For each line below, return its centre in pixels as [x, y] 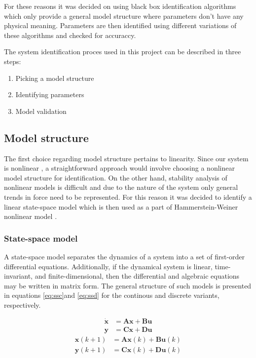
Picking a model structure [55, 78]
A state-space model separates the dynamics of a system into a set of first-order [125, 256]
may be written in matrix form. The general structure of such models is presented [128, 285]
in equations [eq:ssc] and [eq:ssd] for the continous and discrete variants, [112, 295]
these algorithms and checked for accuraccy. [70, 35]
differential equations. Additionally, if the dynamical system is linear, [108, 266]
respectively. [22, 304]
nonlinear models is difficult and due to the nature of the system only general [121, 187]
